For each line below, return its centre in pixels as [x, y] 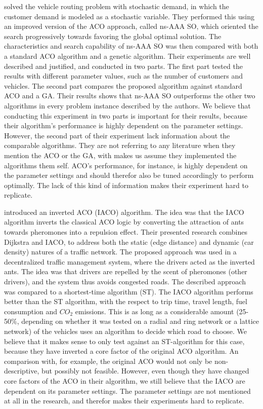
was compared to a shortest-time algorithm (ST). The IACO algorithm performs [129, 291]
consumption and [31, 311]
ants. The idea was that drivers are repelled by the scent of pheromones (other [126, 271]
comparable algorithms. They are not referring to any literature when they [120, 145]
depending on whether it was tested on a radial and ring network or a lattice [140, 321]
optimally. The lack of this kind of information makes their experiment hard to [126, 185]
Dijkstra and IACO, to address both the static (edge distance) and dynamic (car [129, 241]
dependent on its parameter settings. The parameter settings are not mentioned [127, 391]
